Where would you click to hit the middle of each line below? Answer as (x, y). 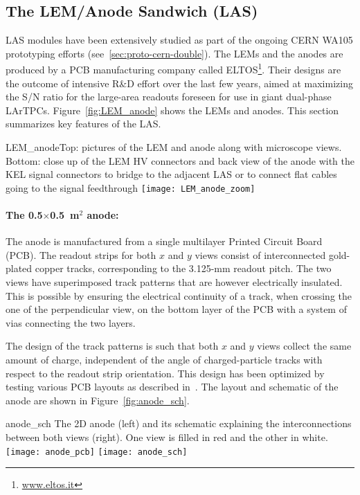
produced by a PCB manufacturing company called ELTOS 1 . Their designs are (173, 69)
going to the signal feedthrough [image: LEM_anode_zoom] (130, 187)
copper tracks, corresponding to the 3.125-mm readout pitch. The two (183, 268)
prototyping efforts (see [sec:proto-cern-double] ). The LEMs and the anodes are (174, 53)
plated (19, 268)
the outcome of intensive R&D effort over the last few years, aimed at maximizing (179, 83)
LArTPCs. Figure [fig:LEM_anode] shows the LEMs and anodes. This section (172, 110)
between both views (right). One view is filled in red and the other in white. (167, 436)
